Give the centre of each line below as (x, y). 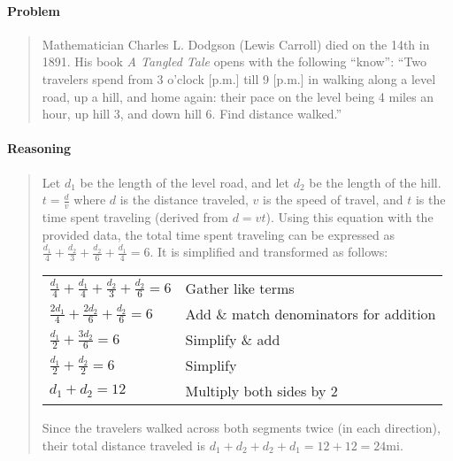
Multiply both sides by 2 (261, 391)
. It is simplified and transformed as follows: (269, 252)
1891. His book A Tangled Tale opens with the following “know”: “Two (234, 61)
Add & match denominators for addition (311, 314)
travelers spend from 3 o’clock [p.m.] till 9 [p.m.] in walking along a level (239, 78)
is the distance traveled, (184, 200)
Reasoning (39, 148)
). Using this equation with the (349, 216)
